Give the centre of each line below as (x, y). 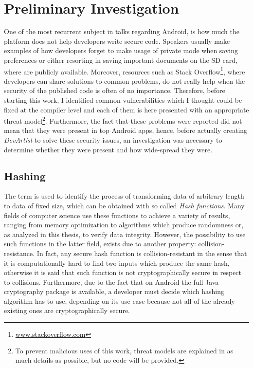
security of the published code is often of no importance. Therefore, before (115, 90)
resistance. (19, 253)
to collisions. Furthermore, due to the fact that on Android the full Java (111, 282)
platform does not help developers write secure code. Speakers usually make (117, 41)
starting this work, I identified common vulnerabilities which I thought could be (123, 100)
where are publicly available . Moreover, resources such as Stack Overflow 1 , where (125, 71)
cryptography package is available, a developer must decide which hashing (114, 291)
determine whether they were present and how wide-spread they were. (108, 149)
